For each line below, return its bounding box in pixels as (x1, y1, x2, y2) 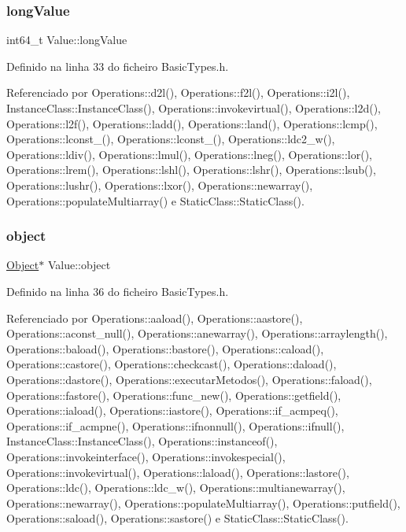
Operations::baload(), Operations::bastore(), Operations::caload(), (6, 340, 324, 357)
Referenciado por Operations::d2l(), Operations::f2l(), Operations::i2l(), (6, 84, 350, 101)
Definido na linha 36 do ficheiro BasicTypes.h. (6, 283, 229, 299)
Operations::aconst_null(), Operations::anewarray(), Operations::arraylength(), (6, 325, 388, 342)
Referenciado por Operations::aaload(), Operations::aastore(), (6, 309, 303, 326)
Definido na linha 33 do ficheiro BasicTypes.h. (6, 57, 229, 74)
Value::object (47, 257, 111, 273)
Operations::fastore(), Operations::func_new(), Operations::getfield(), (6, 386, 341, 403)
